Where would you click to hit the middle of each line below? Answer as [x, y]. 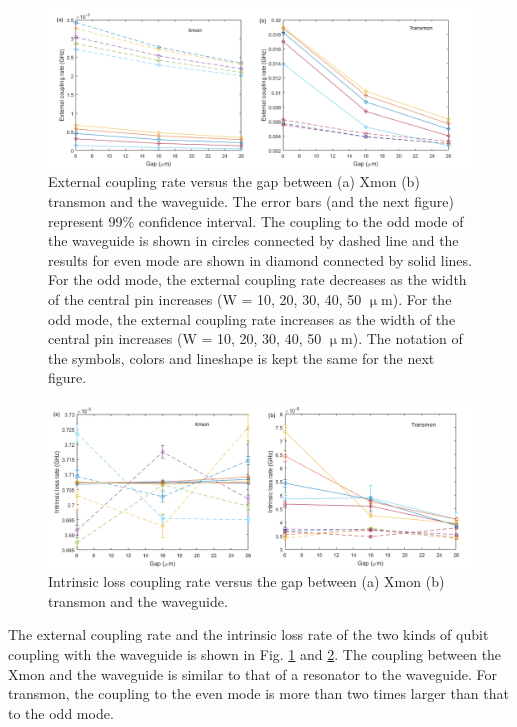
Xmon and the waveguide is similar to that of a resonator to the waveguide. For [253, 673]
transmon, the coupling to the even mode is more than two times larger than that [258, 693]
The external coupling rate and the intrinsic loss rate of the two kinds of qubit [248, 634]
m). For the [416, 298]
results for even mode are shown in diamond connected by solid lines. [260, 259]
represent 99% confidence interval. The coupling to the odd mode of [256, 220]
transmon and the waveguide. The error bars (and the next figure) [251, 201]
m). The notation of [402, 338]
